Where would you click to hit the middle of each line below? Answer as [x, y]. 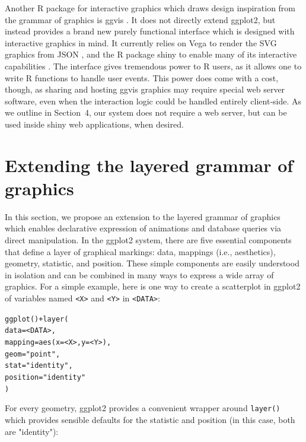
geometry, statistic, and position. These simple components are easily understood [152, 263]
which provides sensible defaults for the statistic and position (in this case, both [150, 419]
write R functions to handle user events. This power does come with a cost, [142, 77]
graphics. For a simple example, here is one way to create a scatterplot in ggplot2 [153, 286]
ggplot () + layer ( [37, 319]
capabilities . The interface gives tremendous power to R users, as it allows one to [153, 66]
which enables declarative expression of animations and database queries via [143, 228]
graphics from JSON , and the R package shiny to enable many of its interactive [151, 54]
